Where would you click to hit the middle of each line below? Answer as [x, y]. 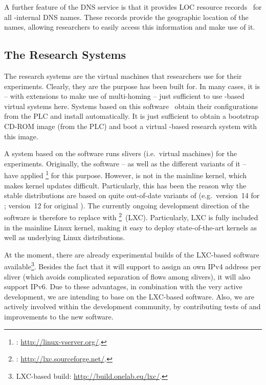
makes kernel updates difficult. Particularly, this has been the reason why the [125, 185]
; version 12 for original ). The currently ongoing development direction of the [127, 205]
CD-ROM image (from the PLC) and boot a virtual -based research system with [130, 126]
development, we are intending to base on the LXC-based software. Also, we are [129, 296]
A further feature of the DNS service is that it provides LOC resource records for [133, 7]
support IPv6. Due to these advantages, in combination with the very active [123, 286]
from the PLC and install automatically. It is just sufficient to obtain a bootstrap [131, 116]
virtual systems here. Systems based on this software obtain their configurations [131, 106]
